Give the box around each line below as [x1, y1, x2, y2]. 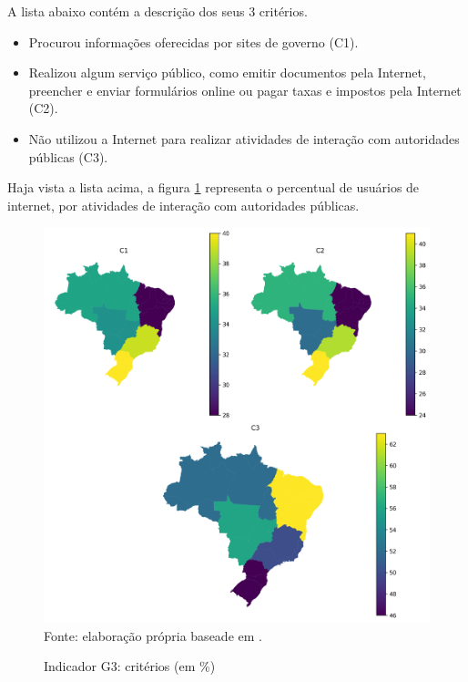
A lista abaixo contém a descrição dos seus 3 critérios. [7, 2, 308, 20]
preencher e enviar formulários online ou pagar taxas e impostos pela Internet [28, 80, 462, 99]
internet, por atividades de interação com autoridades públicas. [7, 195, 360, 214]
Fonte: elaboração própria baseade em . [44, 625, 262, 645]
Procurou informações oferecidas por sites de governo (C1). [28, 32, 359, 51]
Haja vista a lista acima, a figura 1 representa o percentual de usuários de [7, 178, 420, 197]
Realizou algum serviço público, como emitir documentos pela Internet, [28, 63, 426, 82]
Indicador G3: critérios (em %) [44, 656, 216, 676]
